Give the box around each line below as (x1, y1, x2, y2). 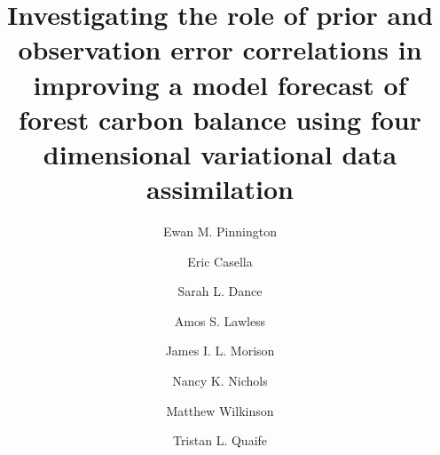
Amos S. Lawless (174, 311, 266, 330)
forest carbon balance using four (19, 100, 421, 137)
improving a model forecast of (33, 66, 407, 102)
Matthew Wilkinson (166, 401, 274, 419)
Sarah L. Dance (177, 282, 263, 300)
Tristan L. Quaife (172, 431, 268, 450)
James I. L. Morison (165, 341, 275, 360)
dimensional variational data (43, 135, 397, 172)
